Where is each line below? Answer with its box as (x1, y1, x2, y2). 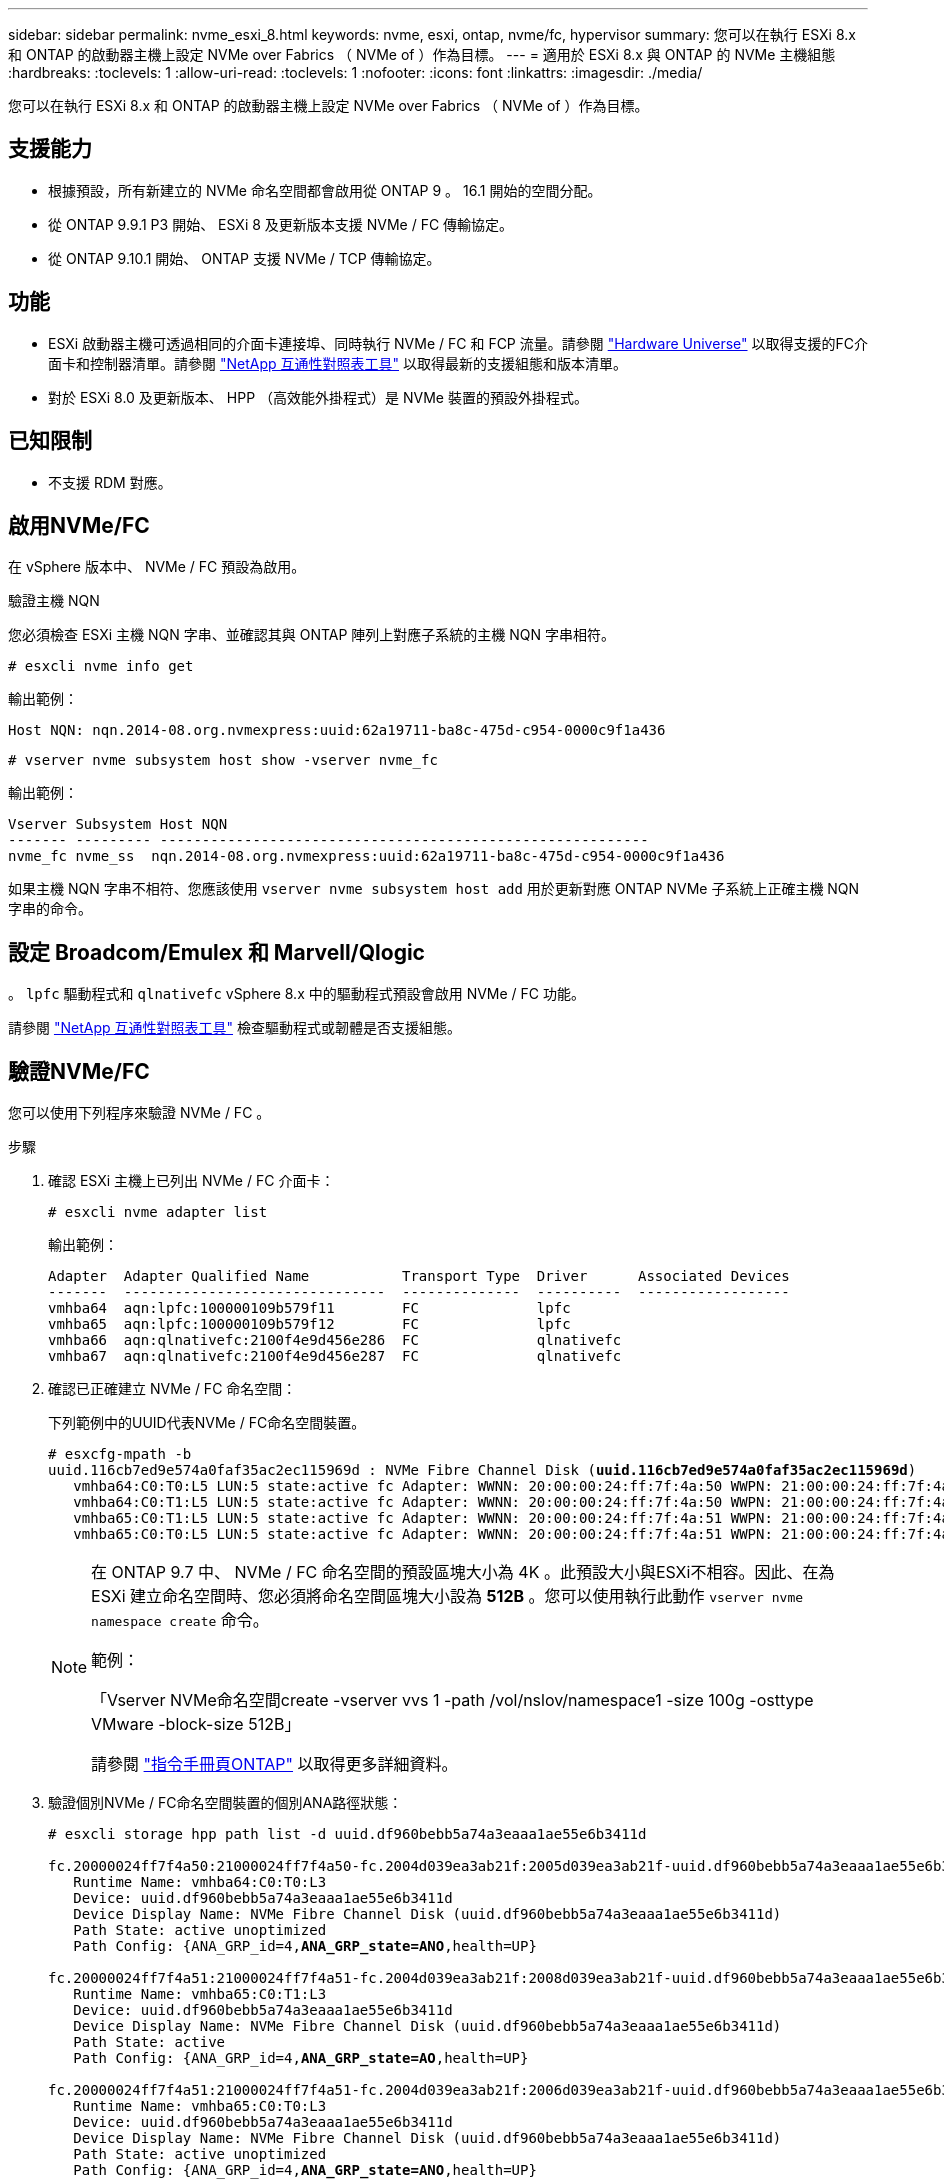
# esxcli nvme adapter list (48, 1204, 268, 1221)
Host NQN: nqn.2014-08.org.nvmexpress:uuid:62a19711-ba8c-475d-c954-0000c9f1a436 (8, 722, 666, 739)
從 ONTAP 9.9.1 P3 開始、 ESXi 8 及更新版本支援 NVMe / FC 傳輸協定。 (48, 215, 514, 233)
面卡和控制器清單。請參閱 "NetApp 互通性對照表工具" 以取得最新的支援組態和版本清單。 (48, 354, 627, 372)
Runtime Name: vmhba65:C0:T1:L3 (73, 1986, 327, 2003)
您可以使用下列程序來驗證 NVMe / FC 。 (8, 1104, 271, 1122)
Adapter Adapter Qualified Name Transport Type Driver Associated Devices (48, 1268, 790, 1285)
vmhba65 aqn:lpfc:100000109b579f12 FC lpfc (48, 1316, 571, 1333)
